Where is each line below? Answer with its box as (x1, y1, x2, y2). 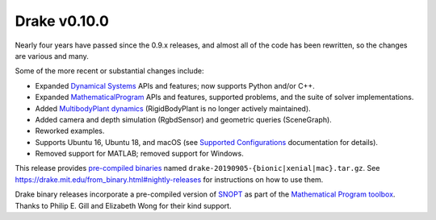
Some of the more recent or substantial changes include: (15, 66, 204, 76)
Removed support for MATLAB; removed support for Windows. (35, 149, 244, 159)
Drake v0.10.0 (15, 12, 109, 30)
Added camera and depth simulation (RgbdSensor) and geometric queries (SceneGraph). (35, 114, 333, 124)
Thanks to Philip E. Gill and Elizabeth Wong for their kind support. (15, 201, 232, 210)
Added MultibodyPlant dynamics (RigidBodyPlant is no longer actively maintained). (35, 103, 311, 113)
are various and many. (15, 51, 89, 60)
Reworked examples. (35, 126, 105, 136)
